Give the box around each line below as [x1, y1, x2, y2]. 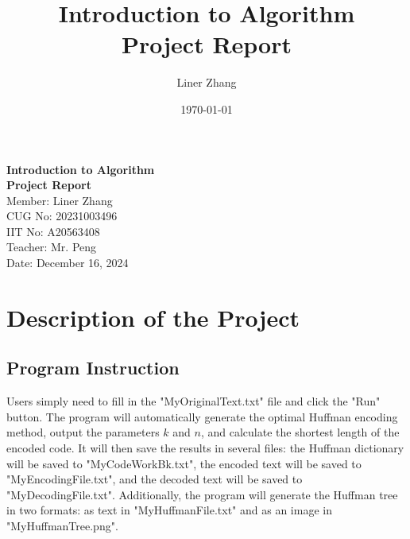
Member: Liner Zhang [6, 192, 113, 208]
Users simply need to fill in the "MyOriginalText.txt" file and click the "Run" [6, 393, 381, 409]
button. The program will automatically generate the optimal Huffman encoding [6, 408, 398, 425]
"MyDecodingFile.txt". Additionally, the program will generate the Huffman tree [6, 486, 398, 502]
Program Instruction [6, 355, 180, 380]
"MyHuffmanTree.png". [6, 517, 118, 533]
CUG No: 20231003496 [6, 207, 118, 224]
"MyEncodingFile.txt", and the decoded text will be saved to [6, 471, 303, 487]
